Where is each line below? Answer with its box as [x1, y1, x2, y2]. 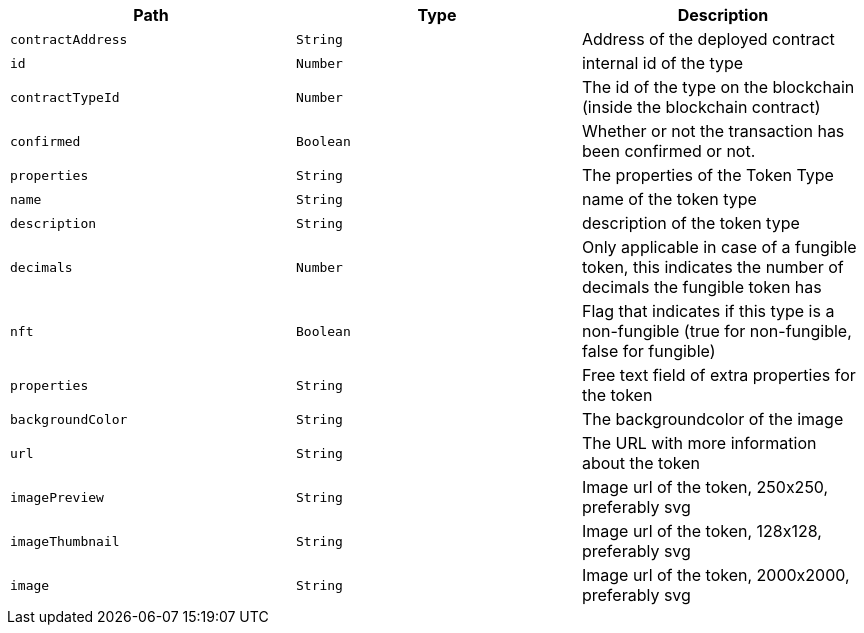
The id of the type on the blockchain [581, 77, 855, 97]
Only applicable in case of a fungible [581, 237, 857, 257]
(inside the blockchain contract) [581, 97, 821, 117]
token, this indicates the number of [581, 257, 844, 277]
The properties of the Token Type [581, 165, 834, 185]
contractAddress [10, 31, 128, 47]
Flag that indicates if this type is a [581, 301, 835, 321]
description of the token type [581, 213, 800, 233]
